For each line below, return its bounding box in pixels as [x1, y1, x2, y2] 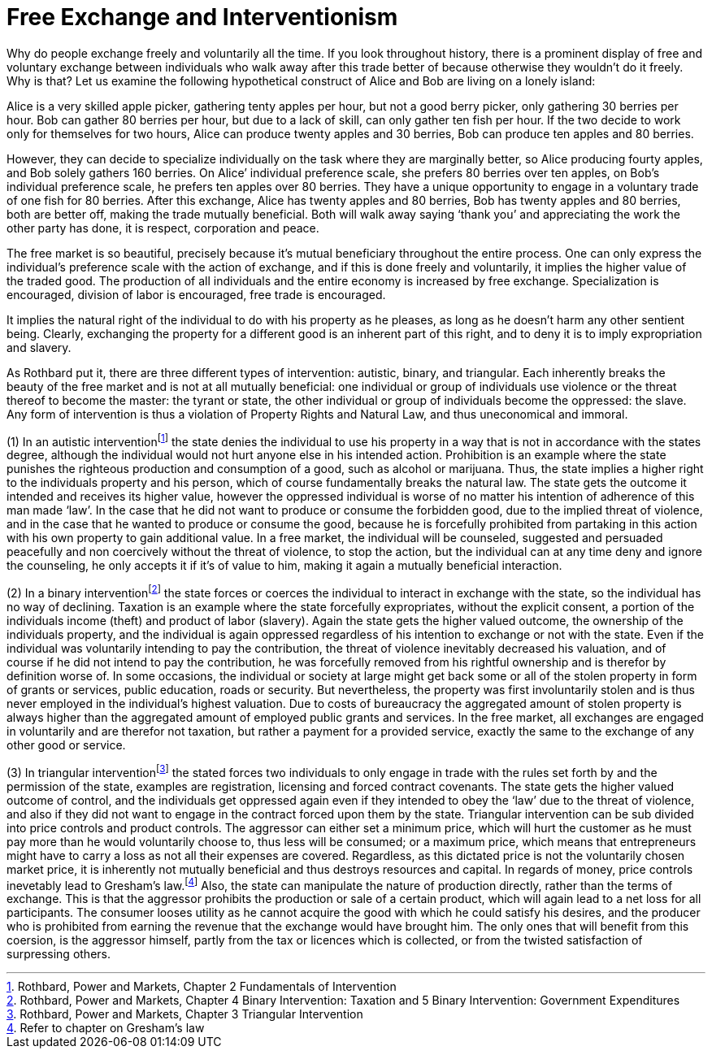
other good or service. [7, 738, 126, 753]
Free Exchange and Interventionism [7, 3, 398, 31]
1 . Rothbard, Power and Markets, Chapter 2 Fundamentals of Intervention [7, 979, 397, 994]
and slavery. [7, 340, 72, 354]
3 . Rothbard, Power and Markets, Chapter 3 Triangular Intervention [7, 1007, 363, 1022]
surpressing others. [7, 947, 111, 962]
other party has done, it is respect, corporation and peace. [7, 220, 319, 235]
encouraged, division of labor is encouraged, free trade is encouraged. [7, 287, 386, 302]
